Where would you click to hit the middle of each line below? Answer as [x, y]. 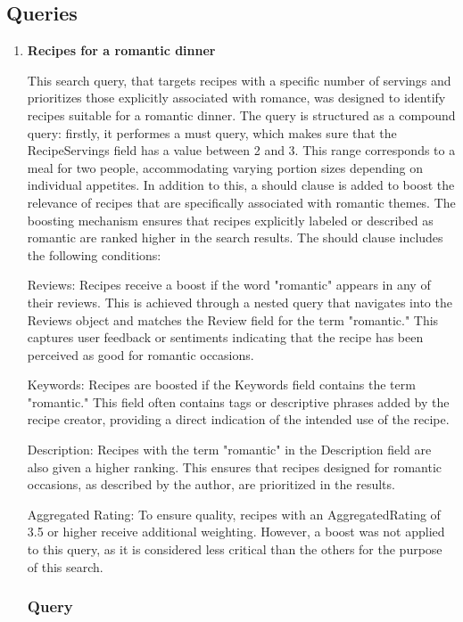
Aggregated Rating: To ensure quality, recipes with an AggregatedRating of [234, 514]
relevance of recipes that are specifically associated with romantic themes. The [241, 202]
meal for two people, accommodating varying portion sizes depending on [225, 167]
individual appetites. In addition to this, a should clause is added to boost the [241, 185]
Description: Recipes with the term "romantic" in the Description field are [229, 450]
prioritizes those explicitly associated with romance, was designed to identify [236, 98]
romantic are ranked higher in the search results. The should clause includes [235, 237]
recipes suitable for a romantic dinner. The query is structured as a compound [241, 115]
